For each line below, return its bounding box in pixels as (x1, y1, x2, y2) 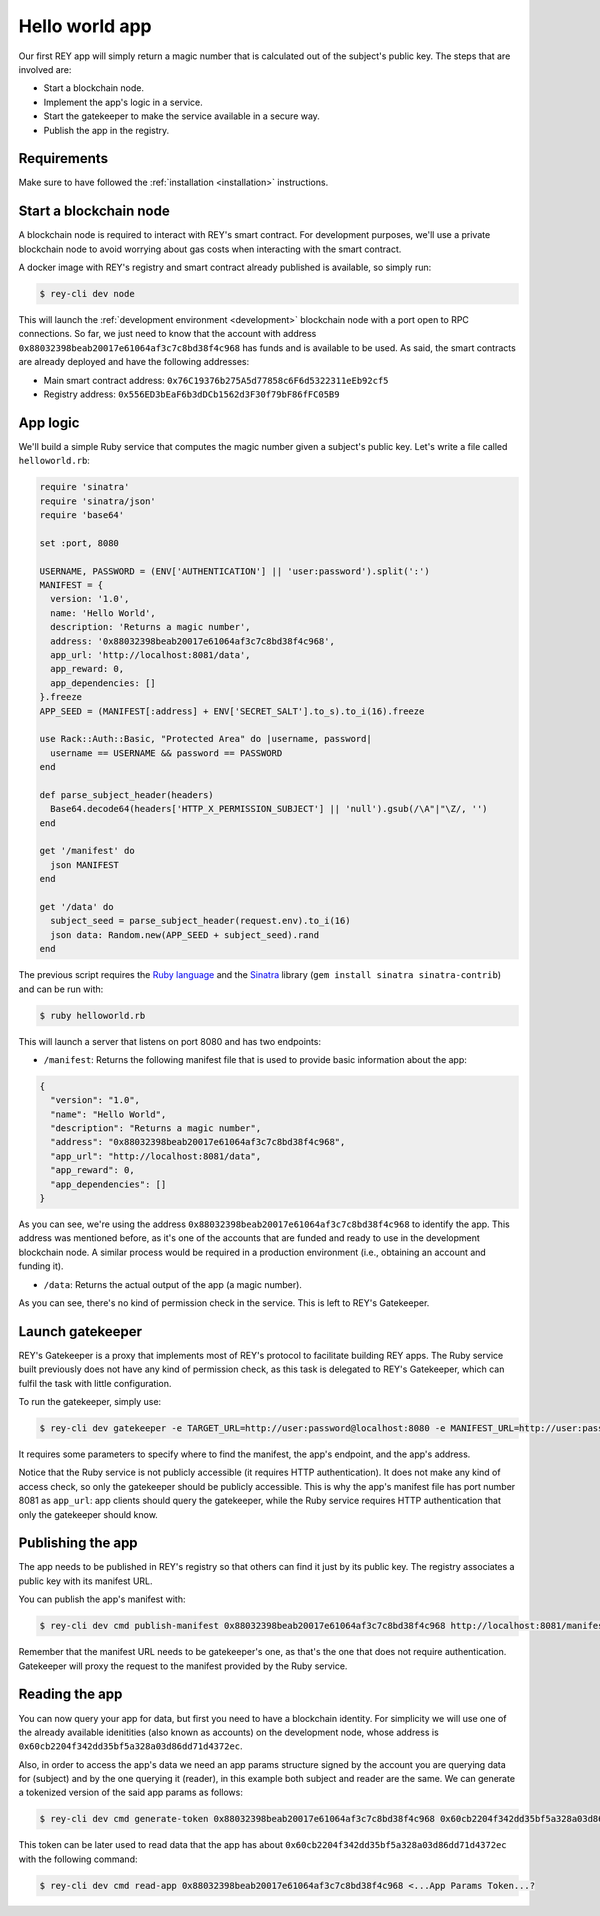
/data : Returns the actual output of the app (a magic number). (43, 1278, 302, 1290)
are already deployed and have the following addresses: (18, 356, 250, 368)
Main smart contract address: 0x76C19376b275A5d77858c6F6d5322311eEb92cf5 (43, 374, 389, 386)
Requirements (18, 150, 109, 167)
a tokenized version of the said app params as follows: (18, 1786, 244, 1799)
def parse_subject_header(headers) (39, 789, 214, 800)
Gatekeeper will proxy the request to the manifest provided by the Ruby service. (18, 1660, 348, 1672)
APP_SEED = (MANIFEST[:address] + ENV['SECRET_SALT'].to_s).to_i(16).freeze (39, 705, 425, 717)
